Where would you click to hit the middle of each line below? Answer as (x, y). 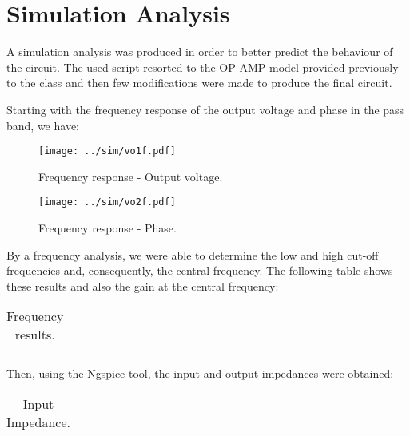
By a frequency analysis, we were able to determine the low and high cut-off (193, 254)
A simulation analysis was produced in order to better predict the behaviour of (200, 52)
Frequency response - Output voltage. (131, 176)
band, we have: (43, 125)
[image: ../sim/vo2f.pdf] (107, 202)
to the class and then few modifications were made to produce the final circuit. (199, 83)
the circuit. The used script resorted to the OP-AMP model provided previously (203, 67)
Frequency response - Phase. (107, 228)
